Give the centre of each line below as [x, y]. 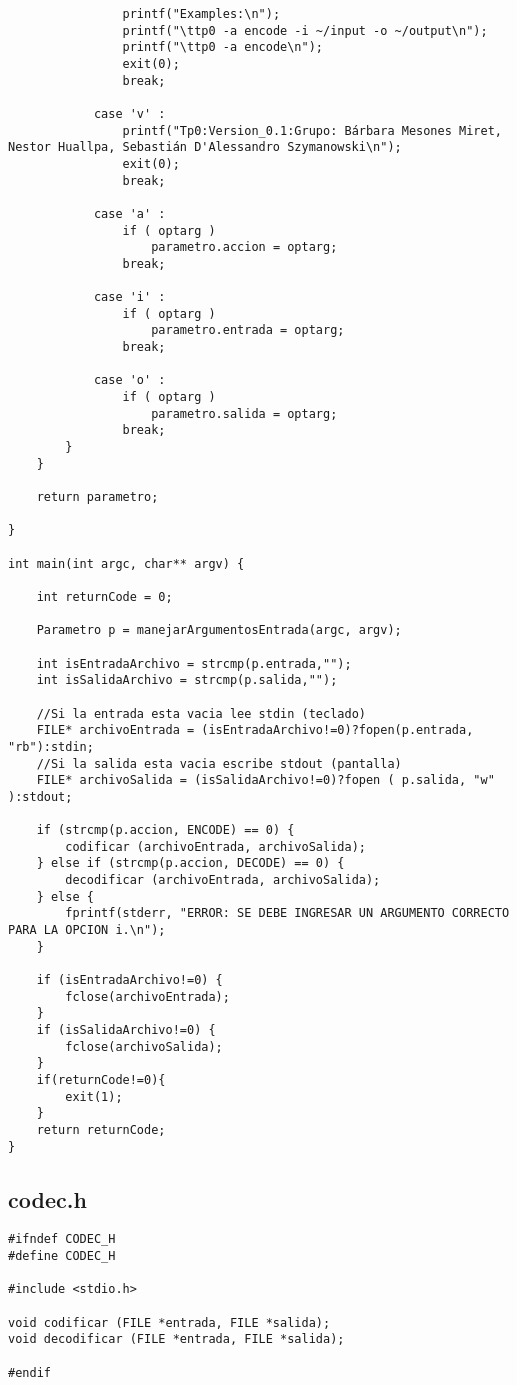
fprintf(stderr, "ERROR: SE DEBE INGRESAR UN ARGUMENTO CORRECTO [287, 913]
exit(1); [94, 1096]
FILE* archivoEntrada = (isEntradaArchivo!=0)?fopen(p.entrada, [255, 730]
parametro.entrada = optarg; [248, 330]
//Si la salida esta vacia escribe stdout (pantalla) [219, 763]
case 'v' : [129, 113]
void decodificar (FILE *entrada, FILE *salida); [176, 1339]
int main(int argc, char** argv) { [126, 563]
